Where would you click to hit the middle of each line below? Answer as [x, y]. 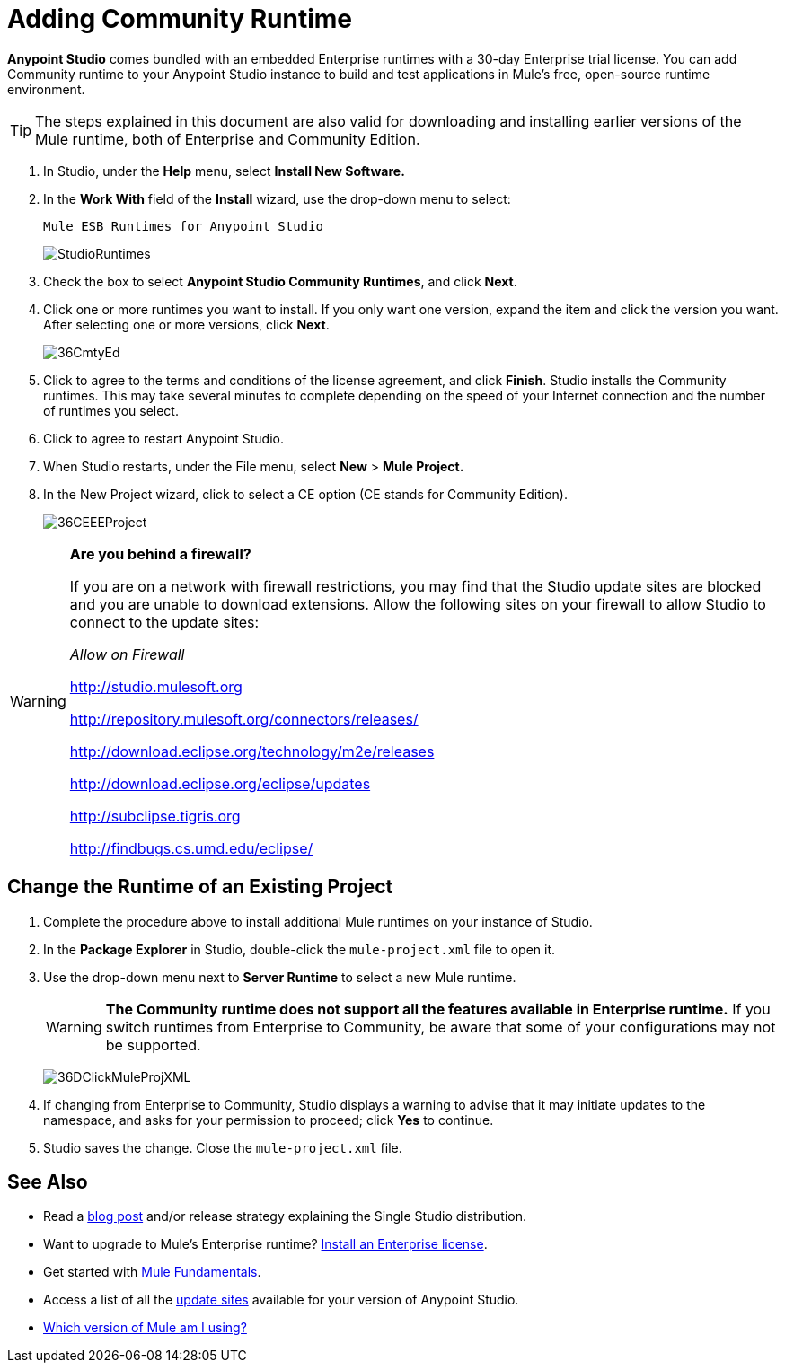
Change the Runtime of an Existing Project [200, 887]
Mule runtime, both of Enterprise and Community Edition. [228, 139]
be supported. [153, 1045]
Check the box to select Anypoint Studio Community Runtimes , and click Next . [280, 281]
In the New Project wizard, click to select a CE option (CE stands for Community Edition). [305, 494]
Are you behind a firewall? [160, 553]
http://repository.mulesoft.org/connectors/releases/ [244, 719]
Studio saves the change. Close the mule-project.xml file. [223, 1147]
